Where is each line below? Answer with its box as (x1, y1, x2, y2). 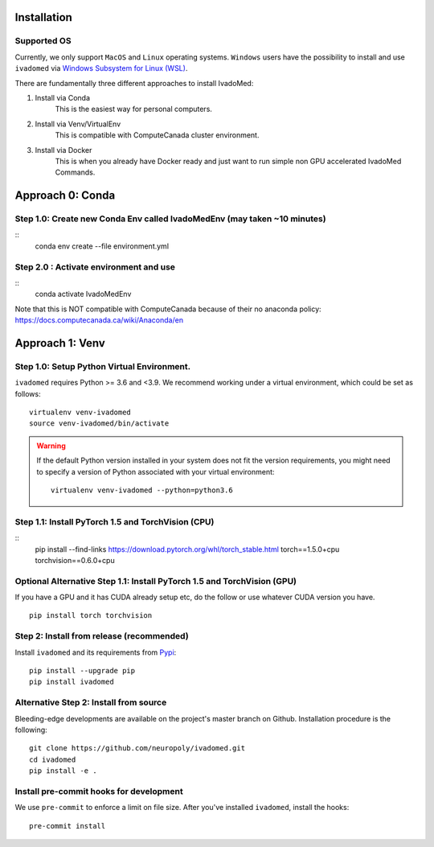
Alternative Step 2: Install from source (14, 697, 167, 708)
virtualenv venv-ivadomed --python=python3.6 (51, 486, 233, 495)
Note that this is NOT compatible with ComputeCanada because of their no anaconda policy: (14, 304, 321, 314)
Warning (36, 441, 66, 450)
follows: (14, 389, 41, 398)
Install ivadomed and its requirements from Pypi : (14, 648, 177, 657)
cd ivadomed (29, 754, 76, 764)
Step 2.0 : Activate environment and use (14, 261, 176, 273)
